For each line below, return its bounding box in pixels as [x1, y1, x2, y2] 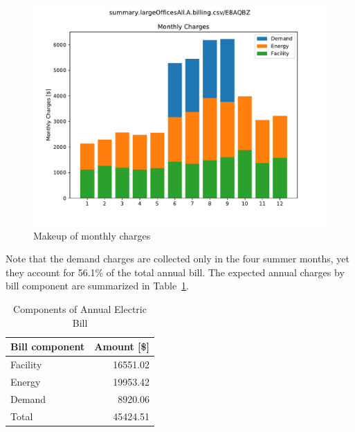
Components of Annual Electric [13, 301, 147, 316]
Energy [10, 374, 41, 388]
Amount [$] [94, 339, 150, 354]
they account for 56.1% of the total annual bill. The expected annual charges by [6, 264, 345, 279]
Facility [10, 357, 42, 371]
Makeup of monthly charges [33, 228, 151, 242]
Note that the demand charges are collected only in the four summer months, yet [6, 251, 349, 266]
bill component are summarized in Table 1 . [6, 278, 190, 293]
